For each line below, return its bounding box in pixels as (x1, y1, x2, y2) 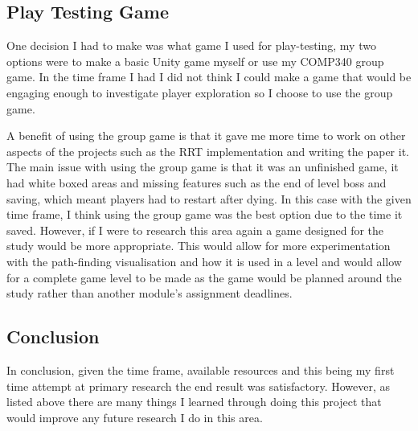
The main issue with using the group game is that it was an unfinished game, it (6, 158, 399, 175)
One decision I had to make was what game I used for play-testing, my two (6, 37, 376, 54)
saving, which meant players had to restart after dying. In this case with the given (6, 190, 412, 207)
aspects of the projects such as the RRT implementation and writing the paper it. (6, 142, 409, 159)
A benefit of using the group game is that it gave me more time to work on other (6, 127, 406, 144)
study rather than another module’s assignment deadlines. (6, 285, 293, 302)
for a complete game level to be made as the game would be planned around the (6, 269, 402, 285)
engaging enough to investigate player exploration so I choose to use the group (6, 84, 393, 101)
